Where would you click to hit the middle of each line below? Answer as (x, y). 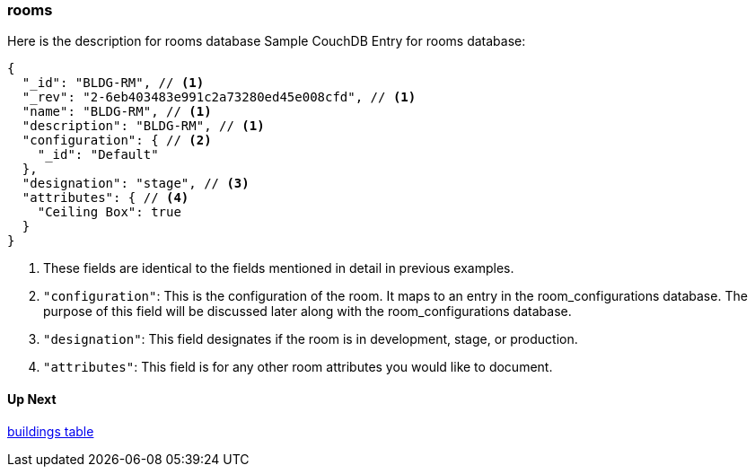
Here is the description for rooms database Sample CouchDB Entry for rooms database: (267, 41)
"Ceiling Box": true (109, 212)
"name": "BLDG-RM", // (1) (117, 112)
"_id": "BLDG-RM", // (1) (113, 83)
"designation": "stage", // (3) (136, 184)
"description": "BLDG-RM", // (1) (143, 126)
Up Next (32, 399)
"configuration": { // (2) (117, 140)
